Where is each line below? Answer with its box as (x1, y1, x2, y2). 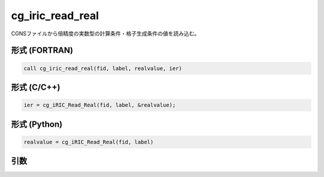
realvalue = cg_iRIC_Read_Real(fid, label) (23, 138, 154, 145)
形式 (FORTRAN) (11, 45, 73, 56)
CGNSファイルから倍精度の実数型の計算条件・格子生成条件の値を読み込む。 (11, 30, 200, 37)
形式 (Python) (11, 119, 63, 129)
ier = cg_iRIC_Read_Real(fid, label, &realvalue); (23, 102, 176, 109)
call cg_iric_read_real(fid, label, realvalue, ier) (23, 65, 182, 72)
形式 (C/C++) (11, 82, 61, 92)
